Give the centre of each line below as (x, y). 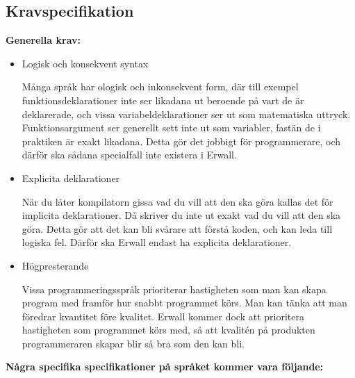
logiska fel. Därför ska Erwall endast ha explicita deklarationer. (157, 242)
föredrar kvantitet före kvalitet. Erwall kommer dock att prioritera (163, 316)
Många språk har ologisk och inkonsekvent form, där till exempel (160, 87)
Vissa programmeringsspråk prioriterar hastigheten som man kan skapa (174, 289)
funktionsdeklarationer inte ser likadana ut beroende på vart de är (163, 100)
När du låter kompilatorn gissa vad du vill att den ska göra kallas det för (177, 201)
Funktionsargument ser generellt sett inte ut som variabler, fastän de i (171, 128)
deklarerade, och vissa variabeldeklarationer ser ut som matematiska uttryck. (186, 114)
